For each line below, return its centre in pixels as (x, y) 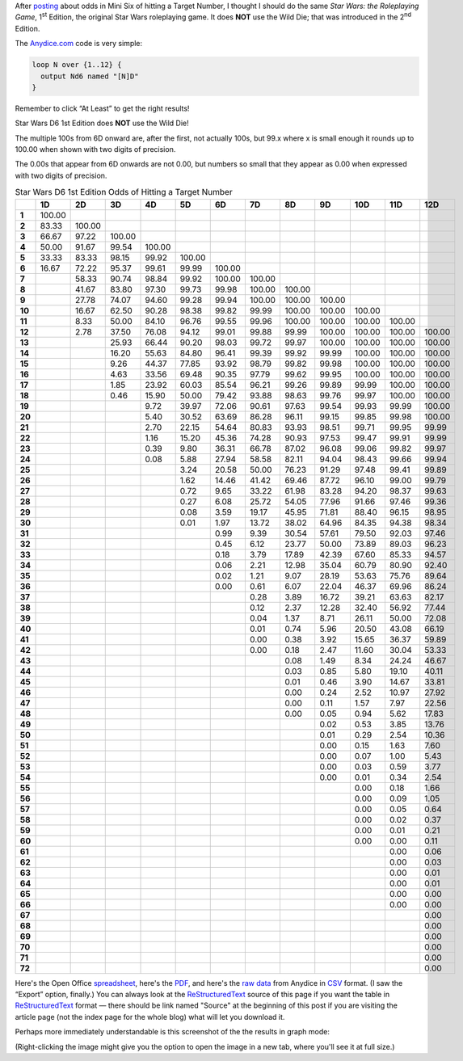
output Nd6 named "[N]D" (90, 76)
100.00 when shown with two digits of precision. (95, 149)
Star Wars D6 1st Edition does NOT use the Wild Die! (102, 123)
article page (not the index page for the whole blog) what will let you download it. (150, 1017)
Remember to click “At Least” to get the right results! (102, 108)
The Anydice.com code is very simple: (79, 44)
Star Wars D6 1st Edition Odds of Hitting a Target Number (124, 192)
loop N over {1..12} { (77, 65)
